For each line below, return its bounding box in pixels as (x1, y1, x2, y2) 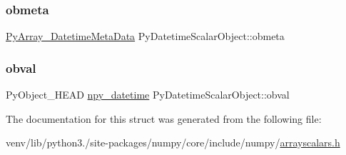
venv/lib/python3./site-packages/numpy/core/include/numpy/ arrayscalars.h (6, 135, 340, 150)
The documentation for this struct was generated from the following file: (6, 111, 322, 126)
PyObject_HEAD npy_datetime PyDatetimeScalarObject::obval (6, 87, 290, 102)
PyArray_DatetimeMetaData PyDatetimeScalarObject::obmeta (6, 29, 285, 44)
